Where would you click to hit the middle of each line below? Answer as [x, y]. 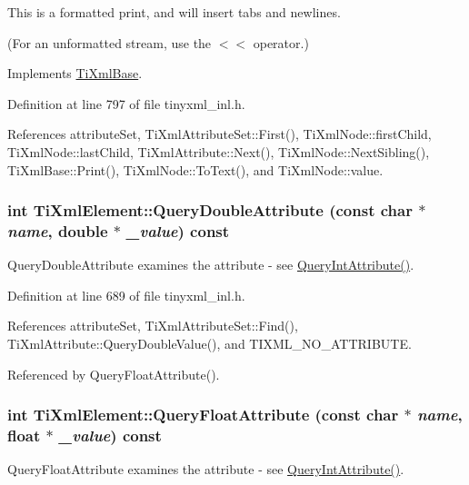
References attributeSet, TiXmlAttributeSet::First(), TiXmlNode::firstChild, [220, 134]
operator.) [281, 42]
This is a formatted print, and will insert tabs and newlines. [174, 12]
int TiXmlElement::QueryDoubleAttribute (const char [210, 210]
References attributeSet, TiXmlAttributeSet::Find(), [153, 326]
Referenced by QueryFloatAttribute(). [114, 374]
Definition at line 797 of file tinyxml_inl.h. [126, 103]
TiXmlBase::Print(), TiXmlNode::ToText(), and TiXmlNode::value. [195, 169]
